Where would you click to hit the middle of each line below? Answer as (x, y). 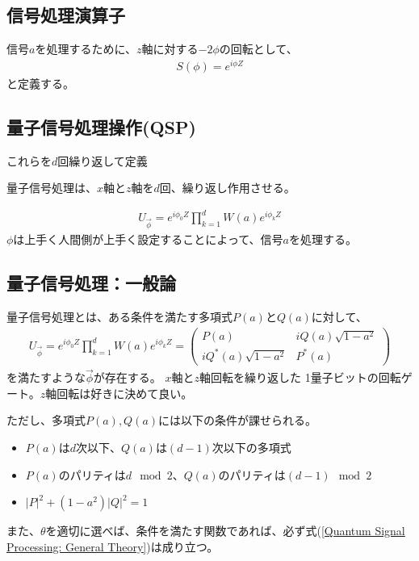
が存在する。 (127, 377)
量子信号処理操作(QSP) (101, 126)
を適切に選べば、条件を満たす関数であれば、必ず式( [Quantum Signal (225, 531)
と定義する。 (40, 83)
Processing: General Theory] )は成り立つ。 (113, 546)
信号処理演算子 (66, 15)
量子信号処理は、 (52, 188)
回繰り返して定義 (103, 160)
